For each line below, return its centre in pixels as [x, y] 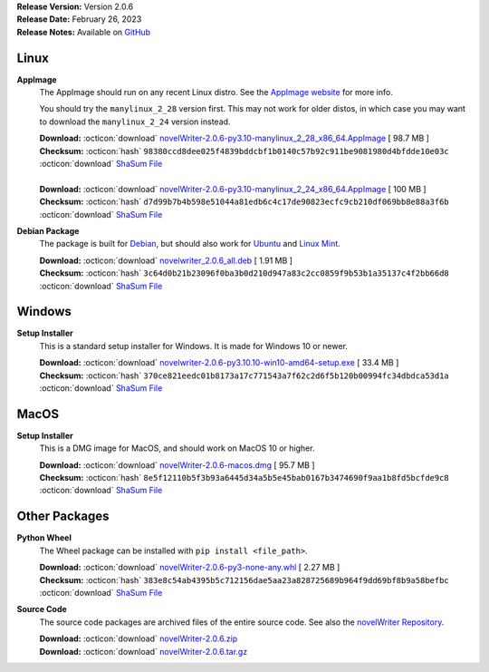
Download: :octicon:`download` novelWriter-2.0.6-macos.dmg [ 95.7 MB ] [177, 465]
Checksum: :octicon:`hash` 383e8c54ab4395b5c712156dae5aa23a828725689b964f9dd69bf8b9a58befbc [244, 579]
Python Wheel [44, 538]
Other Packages [63, 516]
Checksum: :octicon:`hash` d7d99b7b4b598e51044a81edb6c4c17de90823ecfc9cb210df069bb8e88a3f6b [244, 202]
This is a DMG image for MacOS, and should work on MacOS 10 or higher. [177, 448]
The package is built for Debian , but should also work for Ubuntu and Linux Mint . [190, 244]
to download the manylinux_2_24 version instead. [135, 122]
